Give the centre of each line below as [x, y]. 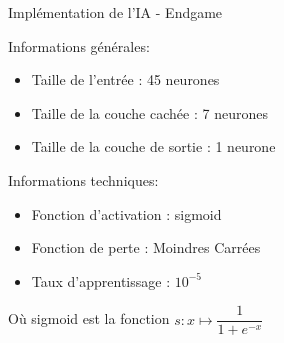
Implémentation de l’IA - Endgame [115, 12]
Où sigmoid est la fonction [89, 318]
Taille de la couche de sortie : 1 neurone [153, 146]
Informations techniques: [83, 179]
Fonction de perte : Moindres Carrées [146, 247]
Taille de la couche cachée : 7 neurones [149, 112]
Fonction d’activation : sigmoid [126, 213]
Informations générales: [79, 45]
